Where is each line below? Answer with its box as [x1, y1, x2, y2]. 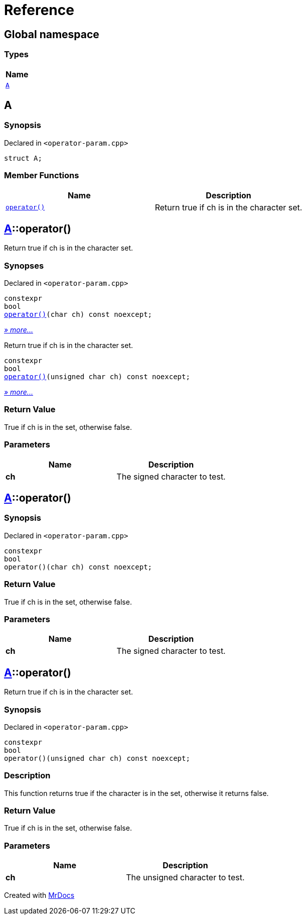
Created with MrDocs [4, 891, 75, 900]
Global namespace [4, 28, 99, 41]
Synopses [4, 260, 44, 271]
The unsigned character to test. [126, 872, 245, 883]
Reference [4, 2, 74, 19]
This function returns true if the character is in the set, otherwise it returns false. [4, 788, 269, 797]
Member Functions [4, 170, 79, 181]
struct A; [4, 154, 42, 162]
